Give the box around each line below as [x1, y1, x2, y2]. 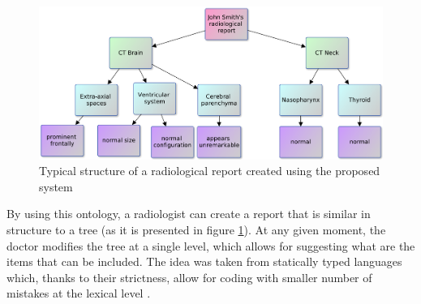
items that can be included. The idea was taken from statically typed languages [6, 253, 402, 270]
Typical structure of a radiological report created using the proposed [39, 162, 380, 179]
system [39, 178, 73, 195]
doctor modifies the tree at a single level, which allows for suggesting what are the [6, 237, 415, 254]
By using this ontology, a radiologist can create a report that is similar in [6, 205, 371, 222]
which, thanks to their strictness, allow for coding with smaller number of [6, 268, 372, 285]
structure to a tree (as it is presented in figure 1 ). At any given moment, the [6, 221, 386, 238]
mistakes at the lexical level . [6, 285, 151, 302]
